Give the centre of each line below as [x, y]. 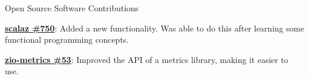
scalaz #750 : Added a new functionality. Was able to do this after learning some [154, 28]
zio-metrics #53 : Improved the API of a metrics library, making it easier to [147, 59]
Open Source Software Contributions [72, 8]
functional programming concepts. [67, 39]
